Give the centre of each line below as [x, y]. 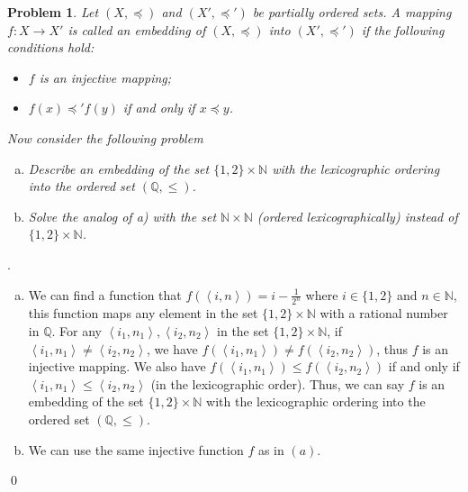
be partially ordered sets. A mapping [352, 12]
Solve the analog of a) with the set [122, 216]
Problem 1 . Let [53, 12]
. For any [76, 331]
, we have [172, 348]
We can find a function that [105, 294]
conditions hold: [51, 47]
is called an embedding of [137, 29]
